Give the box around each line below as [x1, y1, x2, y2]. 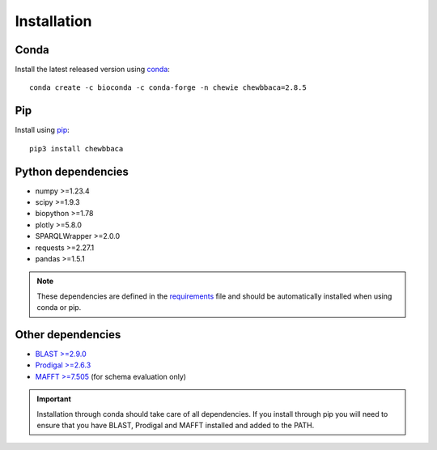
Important [36, 394, 72, 404]
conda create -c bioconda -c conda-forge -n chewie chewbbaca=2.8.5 [29, 83, 307, 92]
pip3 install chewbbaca [29, 144, 124, 153]
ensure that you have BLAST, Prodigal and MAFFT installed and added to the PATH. [36, 421, 315, 431]
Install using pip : [15, 125, 70, 135]
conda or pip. [36, 303, 82, 312]
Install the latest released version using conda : [15, 65, 170, 74]
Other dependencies [15, 328, 121, 342]
